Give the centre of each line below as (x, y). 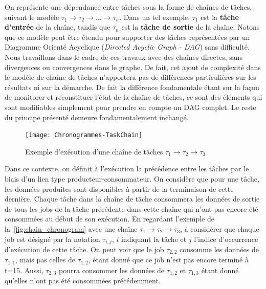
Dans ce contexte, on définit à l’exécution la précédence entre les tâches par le (127, 169)
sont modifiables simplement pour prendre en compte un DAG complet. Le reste (130, 107)
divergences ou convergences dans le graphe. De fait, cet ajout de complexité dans (133, 67)
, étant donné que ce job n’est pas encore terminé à (168, 260)
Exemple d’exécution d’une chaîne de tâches (94, 151)
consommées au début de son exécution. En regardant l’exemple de (109, 219)
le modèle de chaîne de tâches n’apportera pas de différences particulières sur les (130, 77)
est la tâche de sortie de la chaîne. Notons (191, 27)
